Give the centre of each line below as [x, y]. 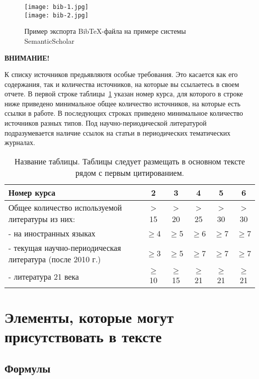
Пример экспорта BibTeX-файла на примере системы [105, 31]
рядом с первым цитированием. [130, 172]
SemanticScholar [49, 40]
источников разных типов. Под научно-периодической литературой [106, 123]
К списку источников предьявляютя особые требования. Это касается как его [121, 74]
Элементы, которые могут [89, 317]
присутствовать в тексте [83, 337]
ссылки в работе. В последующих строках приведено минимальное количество [124, 113]
